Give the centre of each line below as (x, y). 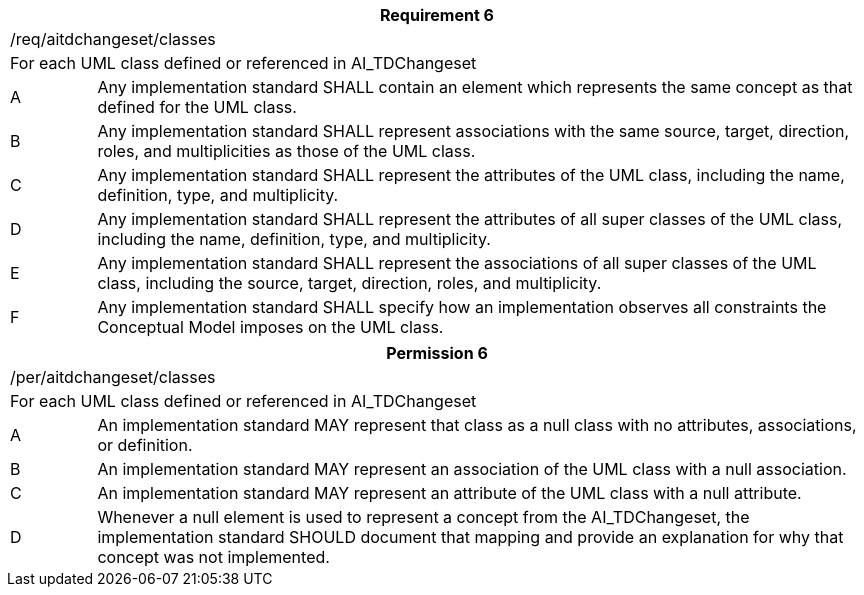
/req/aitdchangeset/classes (113, 39)
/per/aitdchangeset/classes (113, 377)
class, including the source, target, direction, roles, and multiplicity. (349, 283)
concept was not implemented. (213, 557)
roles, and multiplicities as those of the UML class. (286, 151)
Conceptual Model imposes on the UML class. (270, 327)
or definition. (145, 445)
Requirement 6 (436, 15)
